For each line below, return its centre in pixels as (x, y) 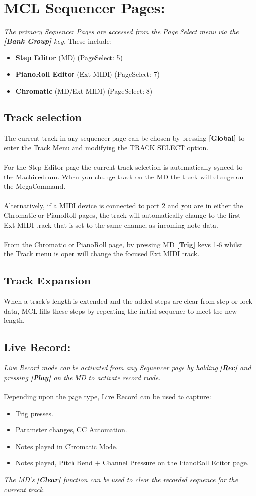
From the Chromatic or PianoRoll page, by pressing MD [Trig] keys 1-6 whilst (123, 244)
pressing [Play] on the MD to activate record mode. (82, 377)
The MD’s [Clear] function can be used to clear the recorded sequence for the (121, 479)
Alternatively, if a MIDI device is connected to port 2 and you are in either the (124, 205)
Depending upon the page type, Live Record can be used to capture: (108, 396)
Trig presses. (34, 413)
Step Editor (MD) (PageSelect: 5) (69, 57)
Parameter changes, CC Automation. (71, 430)
